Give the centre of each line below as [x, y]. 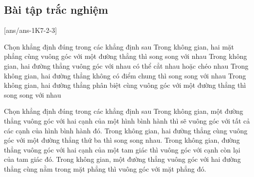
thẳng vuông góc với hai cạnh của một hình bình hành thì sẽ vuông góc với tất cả [127, 120]
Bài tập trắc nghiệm [56, 10]
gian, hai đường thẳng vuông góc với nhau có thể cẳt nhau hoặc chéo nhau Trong [126, 65]
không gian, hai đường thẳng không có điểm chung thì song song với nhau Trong [125, 75]
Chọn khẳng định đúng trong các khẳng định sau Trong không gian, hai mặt [119, 46]
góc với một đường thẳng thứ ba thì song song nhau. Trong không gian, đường [122, 140]
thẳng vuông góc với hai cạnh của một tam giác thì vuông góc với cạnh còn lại [122, 149]
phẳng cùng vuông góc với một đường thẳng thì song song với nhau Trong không [126, 56]
